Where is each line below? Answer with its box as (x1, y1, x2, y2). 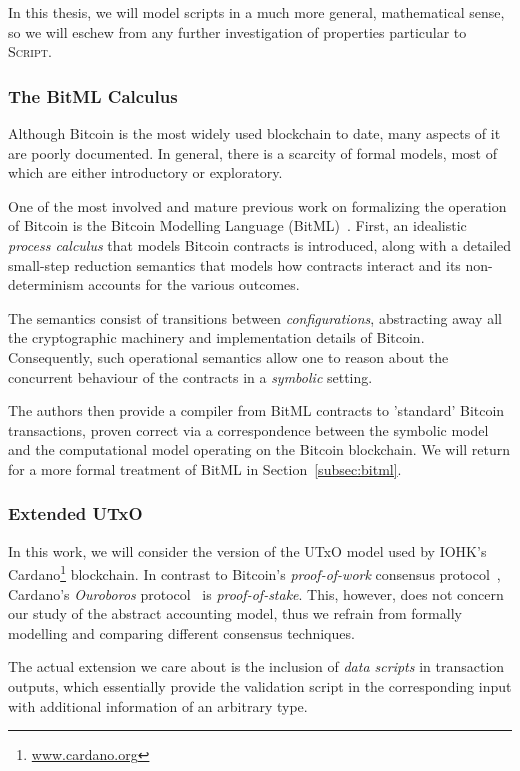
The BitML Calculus (8, 83, 178, 108)
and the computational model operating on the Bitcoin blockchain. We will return (8, 439, 511, 460)
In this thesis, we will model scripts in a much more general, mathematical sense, (8, 2, 505, 22)
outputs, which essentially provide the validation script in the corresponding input (8, 675, 512, 696)
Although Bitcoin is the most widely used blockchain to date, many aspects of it (8, 123, 501, 143)
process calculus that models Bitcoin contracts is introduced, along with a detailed (8, 234, 512, 255)
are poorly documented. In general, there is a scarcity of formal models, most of (8, 142, 497, 163)
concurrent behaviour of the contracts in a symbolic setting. (8, 366, 373, 387)
